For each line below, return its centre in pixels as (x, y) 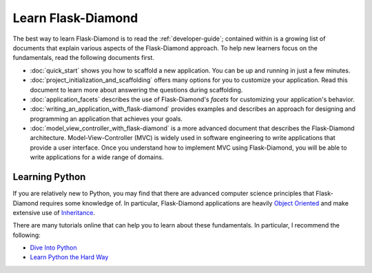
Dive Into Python (53, 247)
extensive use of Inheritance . (54, 212)
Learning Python (49, 177)
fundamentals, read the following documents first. (84, 58)
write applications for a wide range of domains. (97, 157)
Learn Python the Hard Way (69, 257)
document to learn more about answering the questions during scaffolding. (136, 90)
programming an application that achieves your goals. (106, 119)
